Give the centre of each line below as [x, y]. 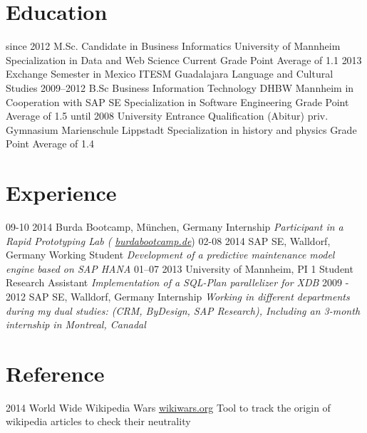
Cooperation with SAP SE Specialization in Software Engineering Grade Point [177, 101]
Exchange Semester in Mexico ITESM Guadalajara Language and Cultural [170, 74]
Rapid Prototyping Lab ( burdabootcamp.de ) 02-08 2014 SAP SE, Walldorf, [168, 240]
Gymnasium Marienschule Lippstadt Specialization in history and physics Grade [181, 129]
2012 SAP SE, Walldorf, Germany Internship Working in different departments [178, 296]
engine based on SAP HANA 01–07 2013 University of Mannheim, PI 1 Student [180, 268]
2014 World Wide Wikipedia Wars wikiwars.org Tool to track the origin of [168, 407]
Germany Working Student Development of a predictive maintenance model [170, 255]
